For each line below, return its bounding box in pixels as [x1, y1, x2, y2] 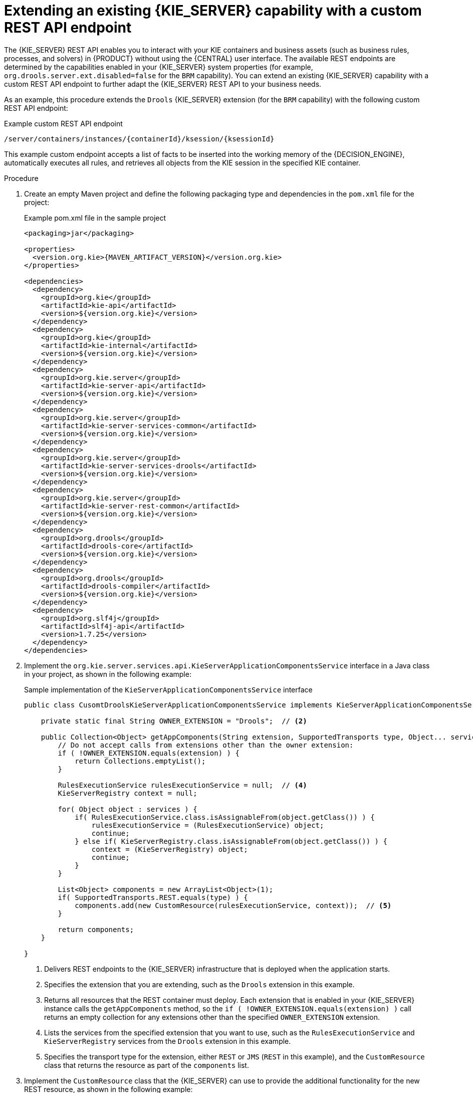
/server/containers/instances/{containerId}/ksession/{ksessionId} [4, 134, 275, 143]
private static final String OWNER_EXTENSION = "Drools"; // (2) [41, 716, 307, 725]
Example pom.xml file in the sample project [24, 213, 166, 222]
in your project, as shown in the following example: [24, 669, 191, 678]
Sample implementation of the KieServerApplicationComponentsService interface [24, 685, 313, 694]
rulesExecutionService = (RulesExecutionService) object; [91, 821, 324, 829]
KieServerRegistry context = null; [58, 789, 197, 797]
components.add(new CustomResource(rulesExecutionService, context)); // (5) [75, 901, 392, 909]
